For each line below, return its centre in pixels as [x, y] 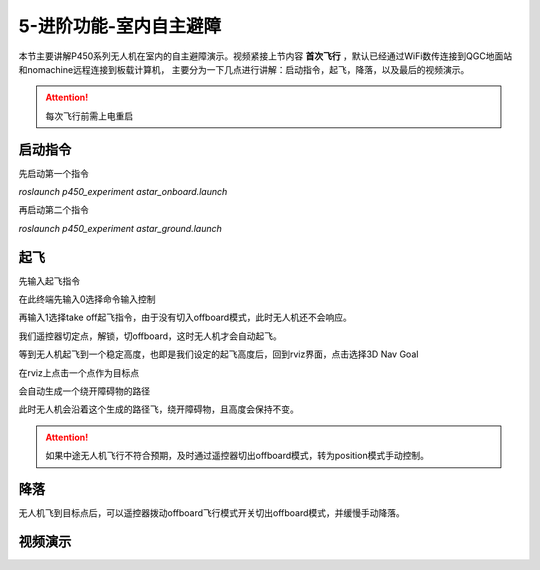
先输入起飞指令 [49, 281]
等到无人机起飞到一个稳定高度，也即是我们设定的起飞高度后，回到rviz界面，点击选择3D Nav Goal [218, 354]
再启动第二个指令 [53, 210]
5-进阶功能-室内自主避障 [120, 26]
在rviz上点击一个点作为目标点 [79, 372]
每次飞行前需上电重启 [89, 116]
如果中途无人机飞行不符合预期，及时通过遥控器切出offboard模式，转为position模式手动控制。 [237, 456]
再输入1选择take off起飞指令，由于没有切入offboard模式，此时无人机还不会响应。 [185, 317]
